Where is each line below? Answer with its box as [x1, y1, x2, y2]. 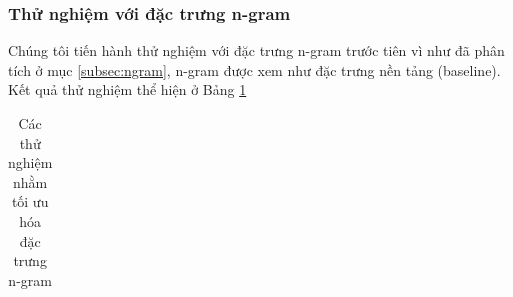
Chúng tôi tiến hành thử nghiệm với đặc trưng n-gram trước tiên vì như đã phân [8, 40, 505, 61]
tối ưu [11, 191, 49, 212]
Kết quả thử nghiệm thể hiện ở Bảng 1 [8, 79, 247, 100]
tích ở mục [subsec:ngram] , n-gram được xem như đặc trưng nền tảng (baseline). [8, 59, 501, 80]
